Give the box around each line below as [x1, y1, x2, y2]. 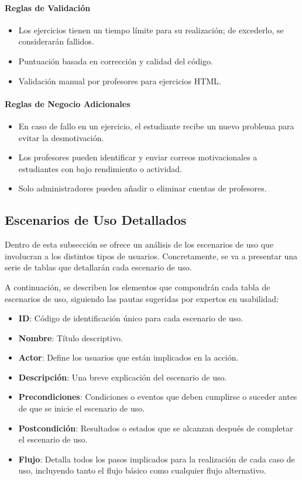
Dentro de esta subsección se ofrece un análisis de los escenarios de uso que [5, 238, 274, 251]
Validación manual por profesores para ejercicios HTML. [18, 74, 221, 87]
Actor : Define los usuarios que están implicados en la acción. [18, 351, 239, 364]
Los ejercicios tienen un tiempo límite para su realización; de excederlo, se [18, 23, 284, 36]
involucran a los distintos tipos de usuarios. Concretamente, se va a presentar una [5, 249, 298, 262]
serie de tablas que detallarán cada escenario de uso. [5, 261, 192, 273]
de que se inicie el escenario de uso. [18, 402, 145, 414]
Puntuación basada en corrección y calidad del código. [18, 54, 213, 67]
